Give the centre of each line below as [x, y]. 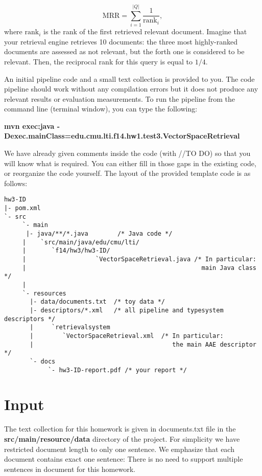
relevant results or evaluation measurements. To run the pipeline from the [120, 98]
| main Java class [139, 268]
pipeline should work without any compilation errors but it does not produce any [131, 89]
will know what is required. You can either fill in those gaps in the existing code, [130, 163]
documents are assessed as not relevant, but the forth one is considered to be [124, 51]
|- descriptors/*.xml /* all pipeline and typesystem [127, 310]
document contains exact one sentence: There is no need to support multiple [124, 459]
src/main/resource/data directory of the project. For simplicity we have [122, 438]
